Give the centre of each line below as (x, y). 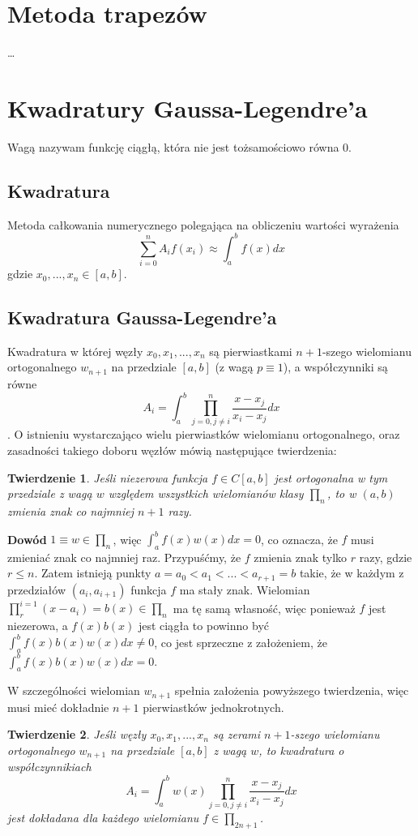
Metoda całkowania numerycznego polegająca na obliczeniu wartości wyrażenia (203, 224)
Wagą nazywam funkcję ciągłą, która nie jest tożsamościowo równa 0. (179, 146)
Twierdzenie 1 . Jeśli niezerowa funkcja (108, 477)
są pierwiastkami (251, 351)
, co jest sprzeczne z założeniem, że (241, 642)
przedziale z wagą (50, 493)
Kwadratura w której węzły (75, 351)
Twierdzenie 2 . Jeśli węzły (77, 734)
